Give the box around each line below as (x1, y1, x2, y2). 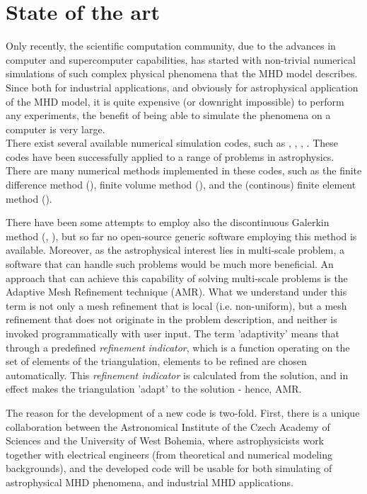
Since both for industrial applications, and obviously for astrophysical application (6, 79, 359, 94)
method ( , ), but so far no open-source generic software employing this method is (6, 228, 357, 243)
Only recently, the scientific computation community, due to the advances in (6, 38, 336, 53)
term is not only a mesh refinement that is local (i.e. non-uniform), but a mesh (6, 298, 347, 313)
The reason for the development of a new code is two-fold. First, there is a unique (6, 405, 360, 420)
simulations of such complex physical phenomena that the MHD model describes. (6, 66, 358, 81)
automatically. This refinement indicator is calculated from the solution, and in (6, 367, 349, 382)
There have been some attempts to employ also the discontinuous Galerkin (6, 215, 330, 230)
